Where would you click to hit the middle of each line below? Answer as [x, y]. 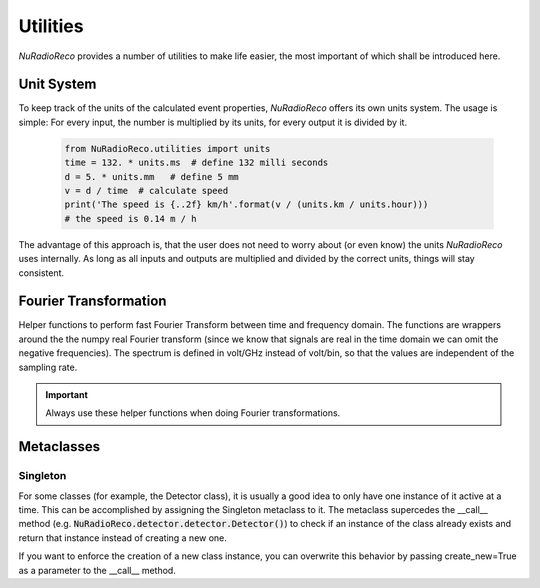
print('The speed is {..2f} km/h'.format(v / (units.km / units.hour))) [246, 204]
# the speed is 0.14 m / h [130, 218]
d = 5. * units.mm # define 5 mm [151, 176]
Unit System [57, 84]
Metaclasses [59, 446]
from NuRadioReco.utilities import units [167, 148]
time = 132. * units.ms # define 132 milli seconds [196, 163]
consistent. [41, 272]
